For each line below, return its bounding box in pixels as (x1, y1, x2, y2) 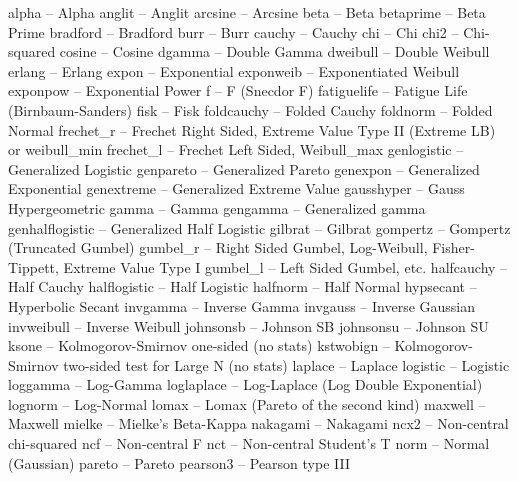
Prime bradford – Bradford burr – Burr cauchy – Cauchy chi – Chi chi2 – (8, 21, 459, 42)
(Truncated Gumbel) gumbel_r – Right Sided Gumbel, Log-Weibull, (8, 237, 428, 258)
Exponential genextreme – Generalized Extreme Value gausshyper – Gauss (8, 178, 465, 199)
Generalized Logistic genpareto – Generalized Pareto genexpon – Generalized (8, 158, 480, 179)
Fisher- (432, 237, 475, 258)
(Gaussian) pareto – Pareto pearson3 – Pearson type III (8, 452, 351, 473)
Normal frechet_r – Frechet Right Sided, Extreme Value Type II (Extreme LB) (8, 119, 496, 140)
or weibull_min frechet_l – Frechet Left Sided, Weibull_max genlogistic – (8, 139, 464, 160)
